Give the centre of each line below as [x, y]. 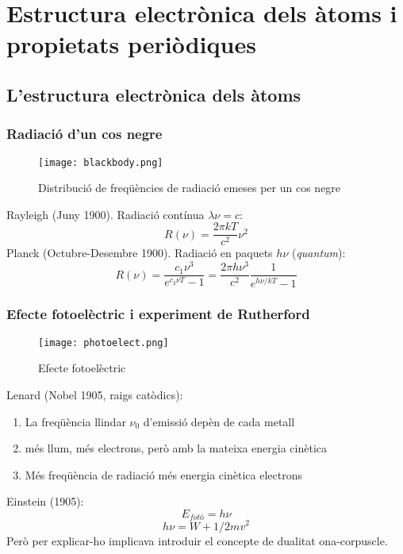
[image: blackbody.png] [101, 162]
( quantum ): [319, 253]
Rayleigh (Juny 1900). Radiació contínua [106, 214]
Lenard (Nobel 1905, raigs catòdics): [95, 395]
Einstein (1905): [45, 501]
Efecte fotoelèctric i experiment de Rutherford [158, 314]
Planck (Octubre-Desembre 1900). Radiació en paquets [140, 253]
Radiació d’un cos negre [84, 134]
